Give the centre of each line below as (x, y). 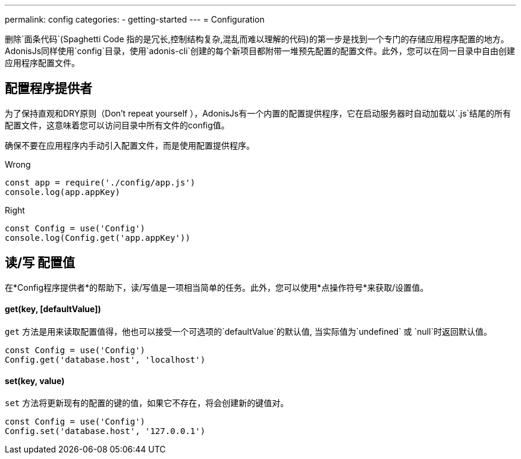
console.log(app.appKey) (62, 192)
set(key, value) (35, 381)
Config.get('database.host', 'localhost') (105, 359)
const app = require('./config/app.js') (100, 182)
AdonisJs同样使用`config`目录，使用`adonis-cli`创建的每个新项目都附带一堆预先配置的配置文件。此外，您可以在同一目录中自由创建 (260, 51)
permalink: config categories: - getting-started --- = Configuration (135, 19)
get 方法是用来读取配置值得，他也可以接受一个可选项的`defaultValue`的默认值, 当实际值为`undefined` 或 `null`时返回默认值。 (248, 331)
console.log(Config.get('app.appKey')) (98, 238)
